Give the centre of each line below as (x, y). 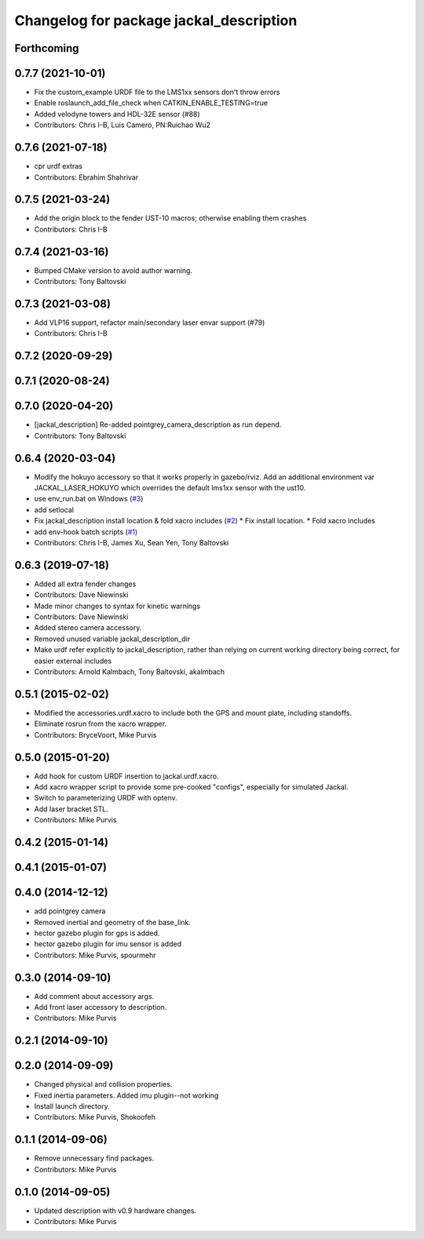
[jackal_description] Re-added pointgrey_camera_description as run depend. (158, 425)
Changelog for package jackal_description (156, 20)
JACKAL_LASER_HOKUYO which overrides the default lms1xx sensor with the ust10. (170, 488)
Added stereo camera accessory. (88, 628)
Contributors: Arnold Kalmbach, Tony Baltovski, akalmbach (130, 672)
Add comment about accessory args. (94, 996)
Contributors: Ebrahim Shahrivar (86, 177)
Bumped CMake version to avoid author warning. (113, 270)
